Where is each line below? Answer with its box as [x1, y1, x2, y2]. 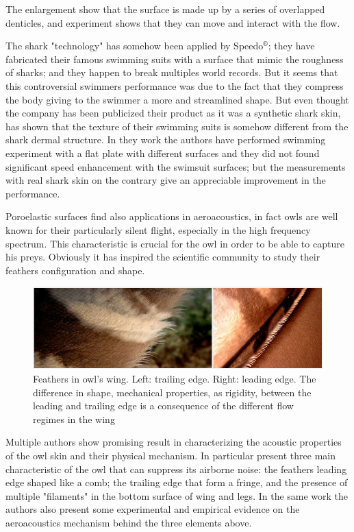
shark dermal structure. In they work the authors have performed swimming [5, 132, 326, 147]
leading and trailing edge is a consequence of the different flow [33, 398, 294, 413]
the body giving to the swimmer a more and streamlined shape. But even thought [5, 92, 349, 106]
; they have [268, 38, 315, 53]
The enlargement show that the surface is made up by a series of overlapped [5, 2, 325, 16]
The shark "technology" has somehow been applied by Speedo [5, 38, 264, 53]
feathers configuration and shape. [5, 263, 145, 277]
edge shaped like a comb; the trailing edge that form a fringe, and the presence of [5, 475, 348, 489]
